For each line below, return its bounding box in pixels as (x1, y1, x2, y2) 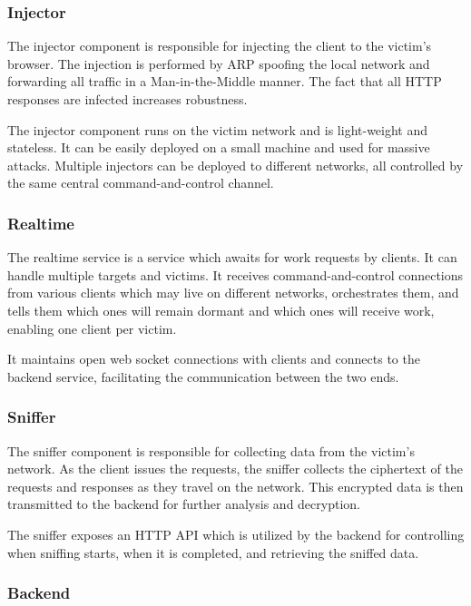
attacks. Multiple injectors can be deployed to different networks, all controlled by (7, 155, 464, 174)
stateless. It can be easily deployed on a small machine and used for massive (7, 138, 430, 157)
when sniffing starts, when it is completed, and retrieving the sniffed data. (7, 542, 419, 562)
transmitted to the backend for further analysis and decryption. (7, 494, 360, 513)
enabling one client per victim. (7, 318, 177, 337)
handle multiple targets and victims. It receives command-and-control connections (7, 265, 464, 284)
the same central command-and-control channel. (7, 173, 274, 192)
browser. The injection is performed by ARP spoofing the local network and (7, 54, 430, 73)
